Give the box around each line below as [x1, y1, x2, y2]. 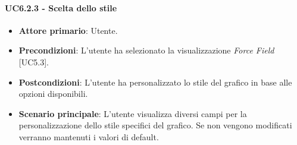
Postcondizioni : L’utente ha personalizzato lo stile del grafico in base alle [18, 75, 292, 88]
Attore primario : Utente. [18, 24, 118, 36]
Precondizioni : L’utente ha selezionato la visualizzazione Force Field [18, 44, 274, 56]
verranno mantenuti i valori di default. [18, 130, 159, 143]
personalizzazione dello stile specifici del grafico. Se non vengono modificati [18, 119, 292, 131]
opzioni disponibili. [18, 87, 88, 100]
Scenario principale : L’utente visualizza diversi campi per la [18, 107, 247, 119]
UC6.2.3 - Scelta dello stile [5, 1, 117, 14]
